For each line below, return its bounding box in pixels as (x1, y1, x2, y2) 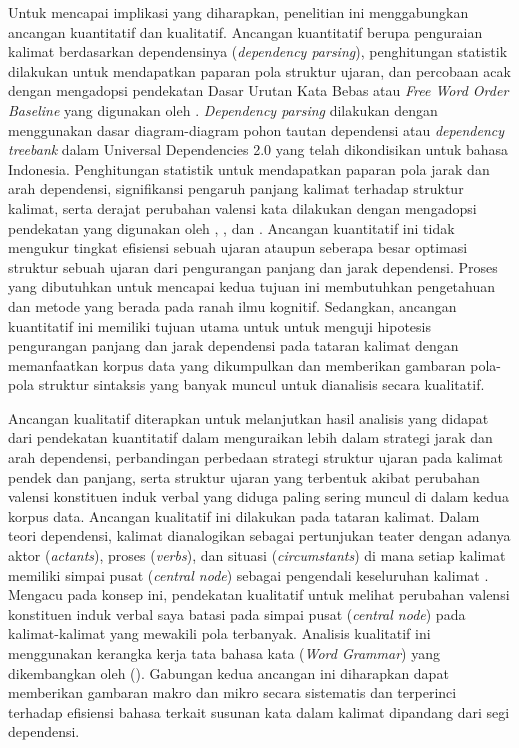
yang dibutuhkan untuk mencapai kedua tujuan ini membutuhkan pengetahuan (8, 276, 496, 297)
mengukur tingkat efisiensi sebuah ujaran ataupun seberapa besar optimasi (8, 237, 468, 258)
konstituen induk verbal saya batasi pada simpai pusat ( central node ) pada (8, 603, 466, 624)
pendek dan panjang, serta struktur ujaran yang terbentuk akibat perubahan (8, 466, 480, 487)
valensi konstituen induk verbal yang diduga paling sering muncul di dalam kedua (8, 486, 509, 507)
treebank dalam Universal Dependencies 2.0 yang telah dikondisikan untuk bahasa (8, 139, 509, 160)
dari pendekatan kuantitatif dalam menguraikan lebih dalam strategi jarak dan (8, 427, 493, 448)
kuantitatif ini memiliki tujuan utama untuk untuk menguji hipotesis (8, 315, 431, 336)
